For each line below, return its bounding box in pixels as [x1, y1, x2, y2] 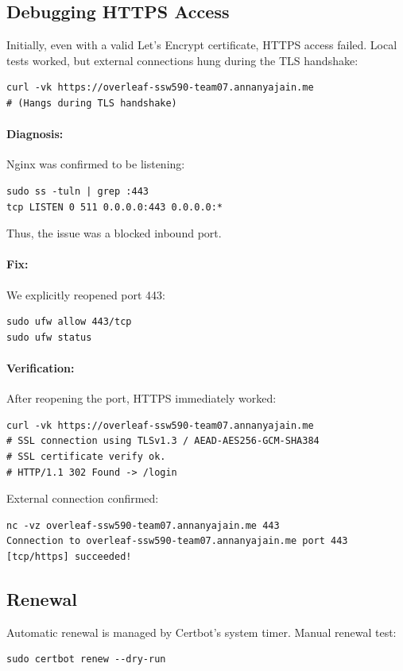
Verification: [6, 359, 75, 376]
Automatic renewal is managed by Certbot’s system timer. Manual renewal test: [6, 623, 397, 640]
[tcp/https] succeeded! [6, 550, 132, 562]
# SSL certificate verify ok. [6, 450, 166, 462]
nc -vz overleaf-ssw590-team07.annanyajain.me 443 [6, 519, 280, 531]
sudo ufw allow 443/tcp [6, 316, 132, 328]
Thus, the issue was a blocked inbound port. [6, 225, 222, 241]
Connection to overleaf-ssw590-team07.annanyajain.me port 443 [6, 535, 348, 547]
